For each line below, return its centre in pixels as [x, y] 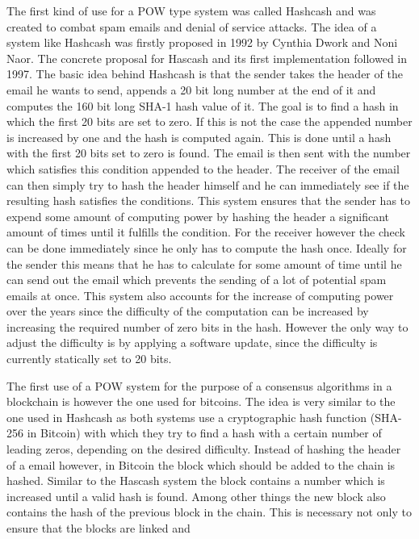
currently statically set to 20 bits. [89, 359]
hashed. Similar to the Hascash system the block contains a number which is [196, 481]
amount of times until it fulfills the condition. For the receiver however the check [206, 232]
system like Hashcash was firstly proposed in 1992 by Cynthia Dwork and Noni [202, 42]
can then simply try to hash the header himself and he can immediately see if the [208, 184]
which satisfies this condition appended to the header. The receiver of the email [203, 168]
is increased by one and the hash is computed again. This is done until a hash [199, 137]
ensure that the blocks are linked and [98, 528]
